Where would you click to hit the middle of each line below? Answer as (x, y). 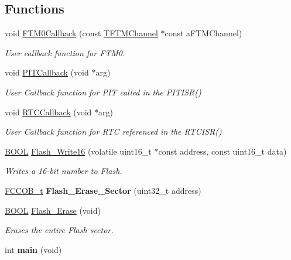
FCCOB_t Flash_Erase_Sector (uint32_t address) (103, 190)
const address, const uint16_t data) (222, 151)
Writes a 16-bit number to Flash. (64, 171)
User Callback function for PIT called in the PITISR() (103, 92)
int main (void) (33, 249)
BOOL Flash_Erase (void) (53, 210)
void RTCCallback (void (48, 112)
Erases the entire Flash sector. (59, 230)
